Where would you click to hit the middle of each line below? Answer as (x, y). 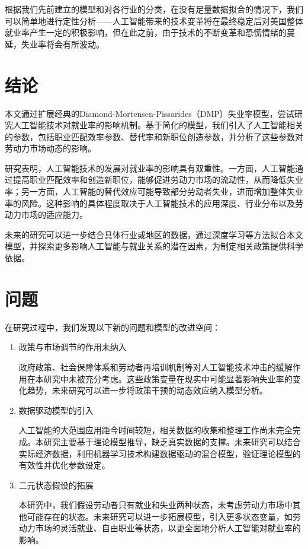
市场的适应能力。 (54, 215)
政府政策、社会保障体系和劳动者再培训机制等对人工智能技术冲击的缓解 (155, 366)
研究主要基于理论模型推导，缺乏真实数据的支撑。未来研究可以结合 (172, 441)
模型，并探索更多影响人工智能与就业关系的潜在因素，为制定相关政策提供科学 (154, 246)
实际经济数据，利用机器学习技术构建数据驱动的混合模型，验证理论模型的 (160, 453)
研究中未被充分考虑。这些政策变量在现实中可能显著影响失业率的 (168, 378)
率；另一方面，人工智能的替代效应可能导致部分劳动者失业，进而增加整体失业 (154, 191)
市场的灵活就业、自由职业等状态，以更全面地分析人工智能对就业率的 (168, 528)
